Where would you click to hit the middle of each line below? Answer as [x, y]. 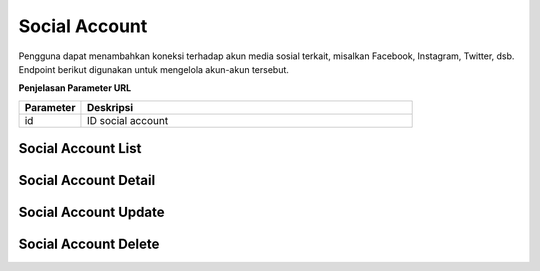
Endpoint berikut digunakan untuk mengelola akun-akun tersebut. [154, 69]
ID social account [127, 120]
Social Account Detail [87, 180]
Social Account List [80, 148]
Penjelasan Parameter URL [75, 88]
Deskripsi [110, 107]
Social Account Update [91, 212]
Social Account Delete [89, 244]
